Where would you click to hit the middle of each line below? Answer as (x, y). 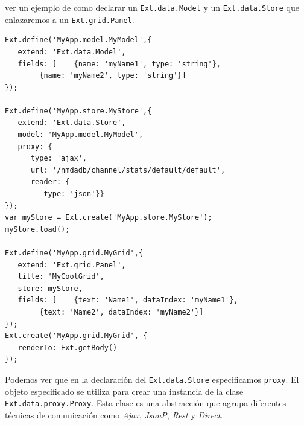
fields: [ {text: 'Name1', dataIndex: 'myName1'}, (128, 300)
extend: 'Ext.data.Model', (72, 52)
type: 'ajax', (59, 158)
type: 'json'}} (74, 194)
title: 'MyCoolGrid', (61, 277)
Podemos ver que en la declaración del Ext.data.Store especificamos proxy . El (152, 379)
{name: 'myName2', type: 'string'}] (113, 76)
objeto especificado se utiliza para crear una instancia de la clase (124, 391)
